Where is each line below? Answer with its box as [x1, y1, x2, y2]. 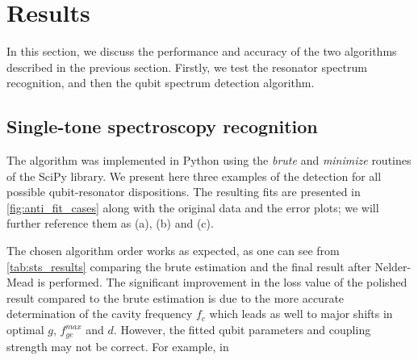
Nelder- [374, 257, 412, 274]
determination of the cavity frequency [6, 305, 193, 322]
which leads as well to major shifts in [209, 305, 393, 322]
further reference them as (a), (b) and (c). [6, 215, 214, 232]
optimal [6, 321, 44, 338]
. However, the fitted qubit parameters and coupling [113, 321, 371, 338]
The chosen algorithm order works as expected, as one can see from [6, 242, 340, 259]
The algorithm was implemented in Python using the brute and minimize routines [6, 152, 412, 169]
